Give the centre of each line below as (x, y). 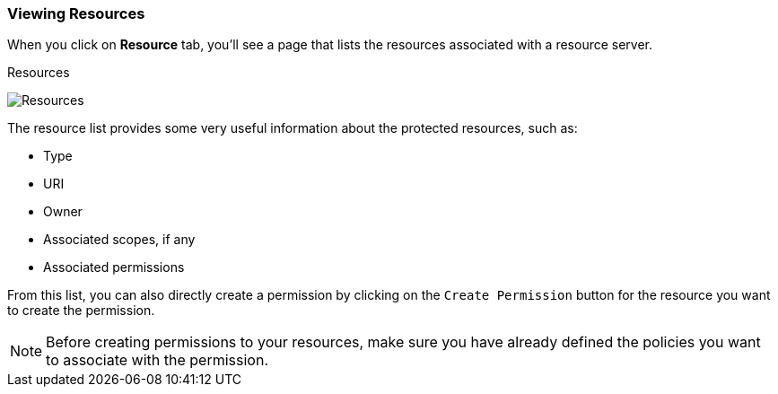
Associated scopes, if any (119, 240)
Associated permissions (114, 267)
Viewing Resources (76, 13)
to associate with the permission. (157, 360)
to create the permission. (81, 311)
